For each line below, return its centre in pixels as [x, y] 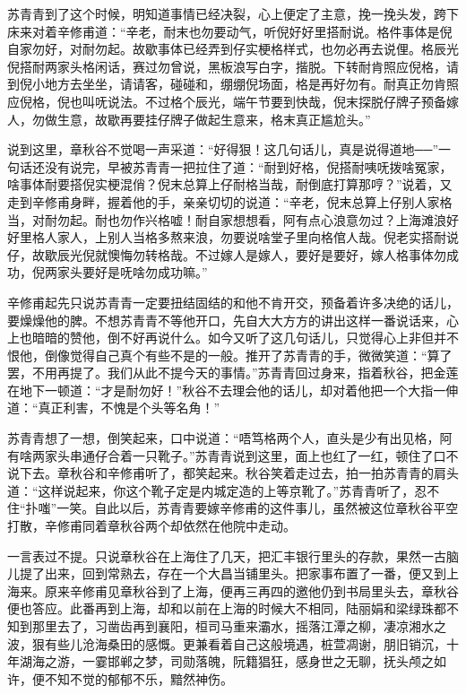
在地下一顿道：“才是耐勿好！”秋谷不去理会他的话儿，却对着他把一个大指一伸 [233, 390]
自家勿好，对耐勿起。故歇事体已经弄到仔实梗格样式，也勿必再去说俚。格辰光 [233, 49]
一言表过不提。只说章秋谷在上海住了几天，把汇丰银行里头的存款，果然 [214, 555]
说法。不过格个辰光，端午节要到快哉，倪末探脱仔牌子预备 [276, 101]
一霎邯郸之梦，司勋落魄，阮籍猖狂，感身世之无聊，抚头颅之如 [264, 661]
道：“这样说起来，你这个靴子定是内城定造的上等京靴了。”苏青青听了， [211, 490]
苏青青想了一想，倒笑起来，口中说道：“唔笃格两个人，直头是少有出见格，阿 [230, 438]
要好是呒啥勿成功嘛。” [145, 272]
